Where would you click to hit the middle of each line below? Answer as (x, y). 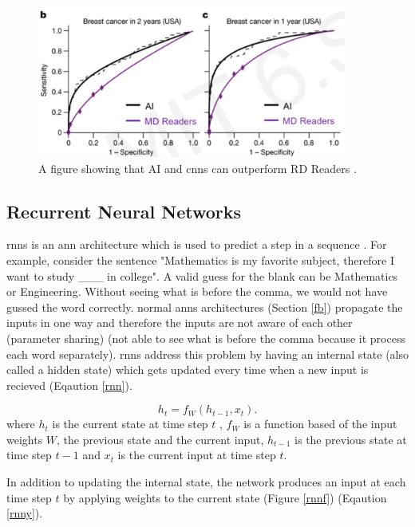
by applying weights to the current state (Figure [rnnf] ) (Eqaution (225, 497)
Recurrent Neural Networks (124, 211)
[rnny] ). (25, 513)
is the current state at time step (130, 424)
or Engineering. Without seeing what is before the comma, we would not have (197, 291)
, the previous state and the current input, (160, 439)
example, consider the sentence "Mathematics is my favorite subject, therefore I (200, 260)
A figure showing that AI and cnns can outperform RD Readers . (198, 168)
